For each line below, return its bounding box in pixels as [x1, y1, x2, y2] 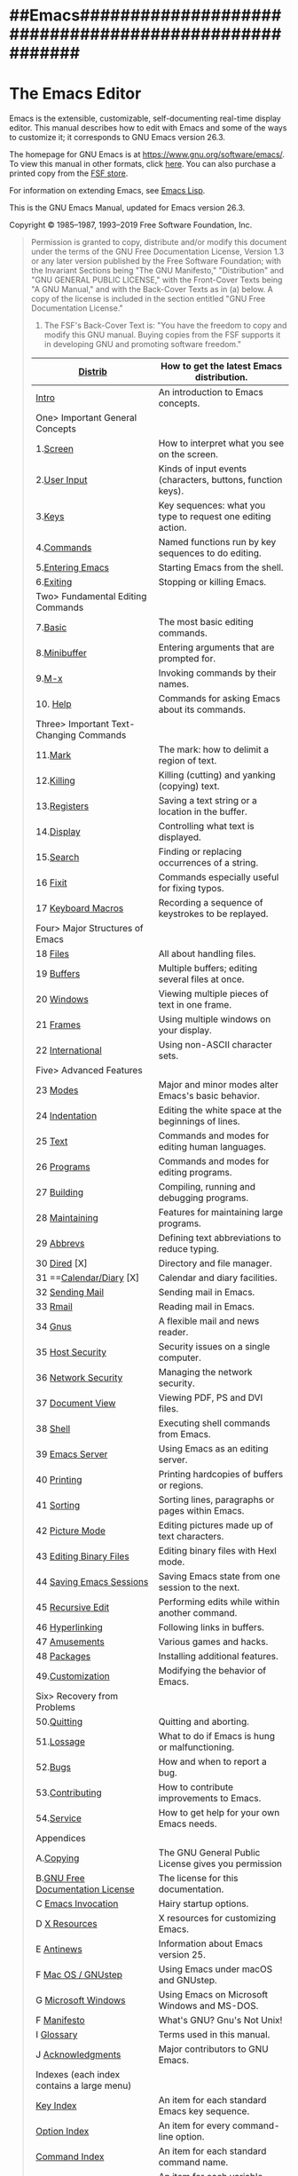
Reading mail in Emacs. [158, 1301, 255, 1313]
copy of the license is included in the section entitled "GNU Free [30, 294, 266, 305]
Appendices [35, 1832, 86, 1845]
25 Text [35, 1135, 68, 1148]
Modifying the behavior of [158, 1665, 267, 1677]
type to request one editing [158, 510, 271, 523]
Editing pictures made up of [158, 1519, 273, 1531]
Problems [35, 1701, 75, 1713]
